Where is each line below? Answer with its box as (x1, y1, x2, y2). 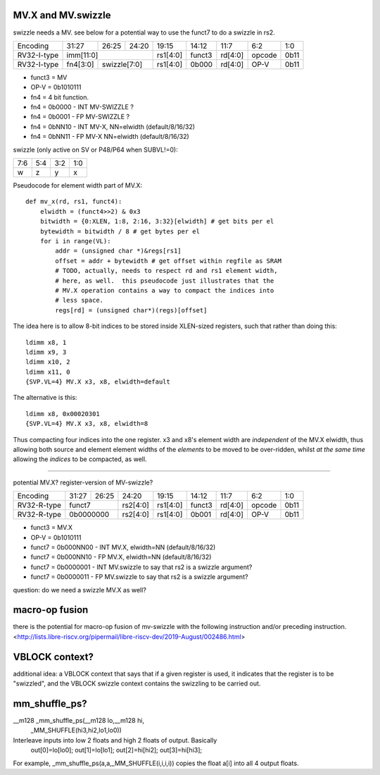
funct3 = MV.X (30, 523, 73, 532)
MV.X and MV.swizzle (13, 9, 111, 21)
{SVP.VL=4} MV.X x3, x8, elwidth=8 (25, 420, 148, 428)
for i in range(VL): (39, 237, 111, 245)
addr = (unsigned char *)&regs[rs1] (55, 247, 182, 255)
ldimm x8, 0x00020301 (25, 410, 100, 417)
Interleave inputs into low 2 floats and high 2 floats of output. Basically (13, 736, 217, 744)
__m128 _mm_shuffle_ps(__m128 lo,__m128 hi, (13, 716, 144, 725)
